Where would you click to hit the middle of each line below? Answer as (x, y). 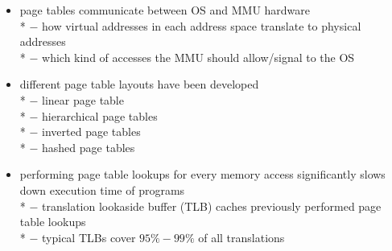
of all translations (241, 237)
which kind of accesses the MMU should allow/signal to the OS (198, 57)
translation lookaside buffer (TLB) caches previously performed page (212, 206)
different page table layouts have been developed (139, 84)
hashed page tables (89, 147)
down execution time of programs (102, 189)
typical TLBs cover (89, 237)
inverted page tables (91, 132)
